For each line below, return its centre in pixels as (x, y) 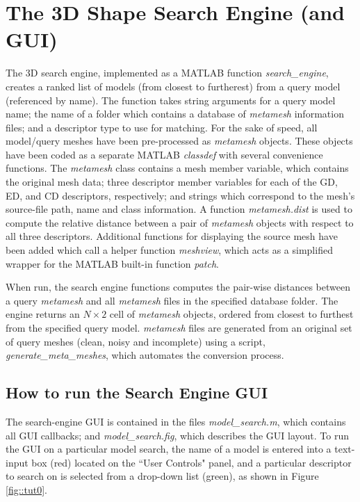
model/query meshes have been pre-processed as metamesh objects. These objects (179, 141)
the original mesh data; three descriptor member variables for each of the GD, (172, 182)
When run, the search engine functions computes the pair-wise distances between (178, 287)
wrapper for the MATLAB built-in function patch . (112, 263)
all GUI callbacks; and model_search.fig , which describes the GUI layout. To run (177, 435)
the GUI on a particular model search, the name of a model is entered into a (169, 449)
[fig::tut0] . (26, 489)
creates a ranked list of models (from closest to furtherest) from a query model (173, 86)
